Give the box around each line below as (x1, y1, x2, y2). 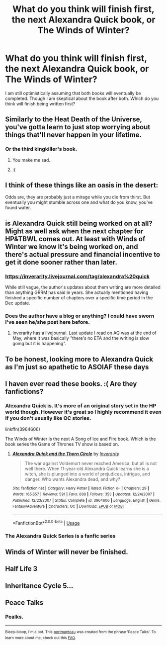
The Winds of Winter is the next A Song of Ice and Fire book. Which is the (5, 436, 156, 442)
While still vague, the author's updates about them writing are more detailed (5, 284, 161, 290)
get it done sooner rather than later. (5, 258, 118, 267)
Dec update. (5, 300, 31, 306)
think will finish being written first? (5, 100, 76, 106)
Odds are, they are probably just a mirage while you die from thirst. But (5, 194, 151, 200)
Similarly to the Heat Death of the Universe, (5, 115, 142, 124)
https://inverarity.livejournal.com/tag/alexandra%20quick (5, 273, 150, 279)
